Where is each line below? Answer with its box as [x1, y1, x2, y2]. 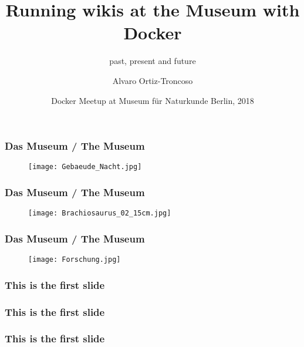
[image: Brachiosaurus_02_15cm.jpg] [28, 209, 171, 218]
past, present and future [109, 55, 196, 67]
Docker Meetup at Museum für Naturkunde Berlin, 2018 [51, 94, 254, 106]
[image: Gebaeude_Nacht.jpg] [28, 163, 142, 171]
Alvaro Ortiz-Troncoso [112, 74, 193, 86]
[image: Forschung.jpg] [28, 255, 121, 264]
